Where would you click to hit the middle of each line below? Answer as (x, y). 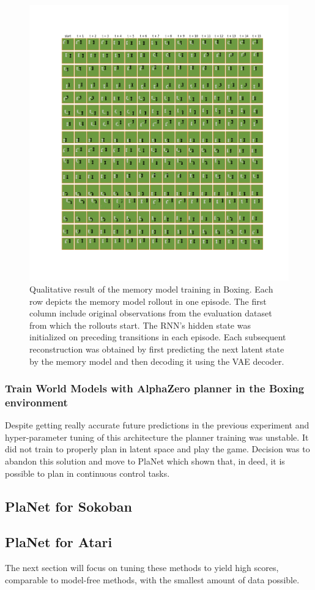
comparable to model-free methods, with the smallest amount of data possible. (152, 579)
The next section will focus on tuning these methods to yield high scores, (142, 568)
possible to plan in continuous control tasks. (87, 473)
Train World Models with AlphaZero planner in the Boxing (155, 388)
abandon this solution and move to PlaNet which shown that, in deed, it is (145, 461)
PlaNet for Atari (59, 542)
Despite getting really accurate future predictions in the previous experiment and (157, 425)
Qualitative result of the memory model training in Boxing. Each (151, 289)
